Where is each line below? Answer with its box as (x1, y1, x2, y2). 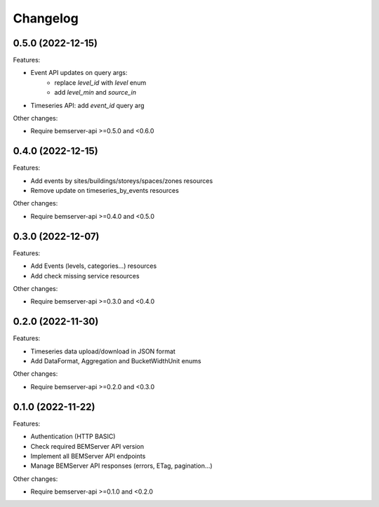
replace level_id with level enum (54, 78, 147, 87)
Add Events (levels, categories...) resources (30, 262, 157, 270)
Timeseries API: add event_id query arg (30, 101, 145, 109)
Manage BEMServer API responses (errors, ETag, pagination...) (30, 461, 213, 470)
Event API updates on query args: (30, 69, 128, 77)
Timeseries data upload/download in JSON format (30, 347, 175, 356)
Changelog (13, 11, 79, 26)
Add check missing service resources (30, 271, 140, 280)
